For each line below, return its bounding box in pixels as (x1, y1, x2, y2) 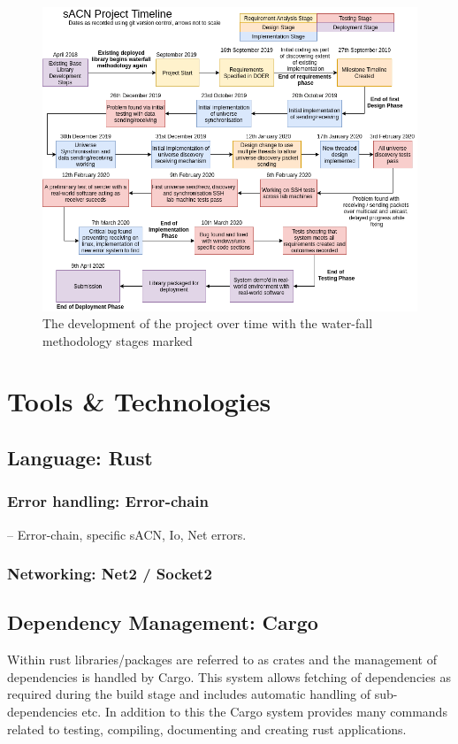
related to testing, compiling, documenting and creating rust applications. (7, 719, 407, 738)
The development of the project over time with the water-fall (42, 314, 373, 333)
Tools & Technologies (7, 383, 271, 419)
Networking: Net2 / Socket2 (7, 563, 212, 585)
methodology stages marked (42, 331, 193, 349)
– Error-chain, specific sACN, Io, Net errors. (7, 525, 247, 543)
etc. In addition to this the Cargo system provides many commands (81, 702, 447, 721)
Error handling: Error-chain (7, 490, 209, 512)
